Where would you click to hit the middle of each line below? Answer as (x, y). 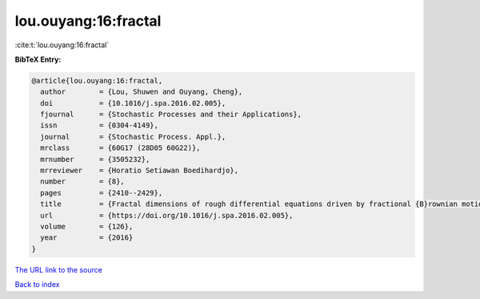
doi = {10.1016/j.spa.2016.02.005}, (133, 103)
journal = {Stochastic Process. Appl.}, (133, 137)
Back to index (37, 285)
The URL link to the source (59, 269)
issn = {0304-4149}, (100, 125)
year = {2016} (87, 238)
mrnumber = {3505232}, (95, 159)
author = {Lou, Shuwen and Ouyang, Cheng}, (142, 92)
